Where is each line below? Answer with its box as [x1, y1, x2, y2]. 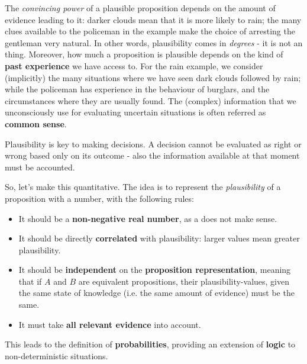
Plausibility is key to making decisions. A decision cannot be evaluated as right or [5, 137, 302, 150]
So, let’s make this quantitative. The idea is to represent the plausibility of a [5, 181, 281, 193]
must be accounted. [5, 160, 75, 173]
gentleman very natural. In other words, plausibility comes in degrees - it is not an [5, 36, 303, 49]
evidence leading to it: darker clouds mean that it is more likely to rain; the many [5, 13, 302, 25]
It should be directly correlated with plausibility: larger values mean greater [18, 232, 300, 244]
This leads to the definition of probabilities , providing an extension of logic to [5, 338, 296, 350]
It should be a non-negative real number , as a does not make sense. [18, 212, 277, 224]
